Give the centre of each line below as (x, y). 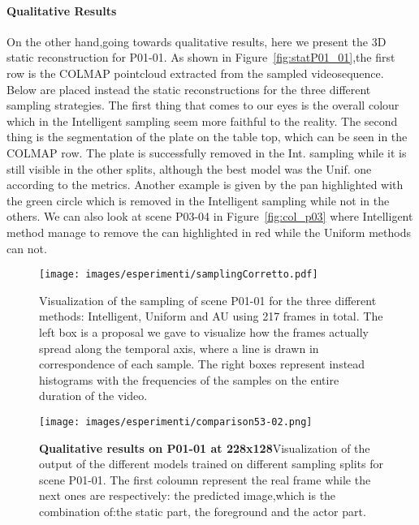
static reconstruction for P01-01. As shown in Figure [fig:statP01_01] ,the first (201, 57)
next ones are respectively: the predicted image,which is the (188, 495)
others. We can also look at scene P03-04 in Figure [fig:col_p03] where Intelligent (210, 216)
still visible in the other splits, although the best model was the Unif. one (189, 168)
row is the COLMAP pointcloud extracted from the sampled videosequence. (195, 73)
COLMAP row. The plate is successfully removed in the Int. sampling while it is (207, 152)
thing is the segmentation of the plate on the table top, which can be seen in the (207, 137)
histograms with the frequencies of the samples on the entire (189, 379)
